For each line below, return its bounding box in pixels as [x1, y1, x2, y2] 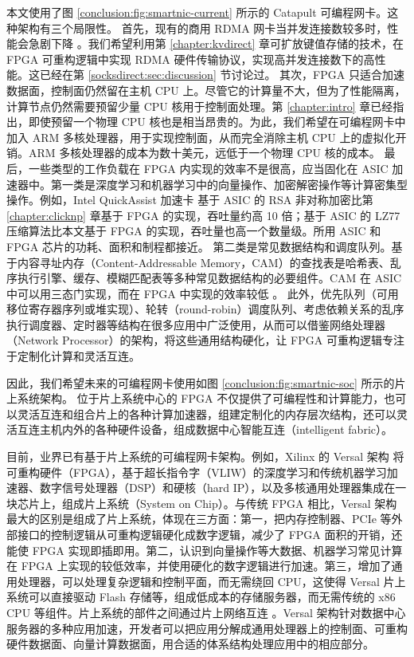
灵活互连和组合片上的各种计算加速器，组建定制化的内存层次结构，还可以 [17, 405, 396, 422]
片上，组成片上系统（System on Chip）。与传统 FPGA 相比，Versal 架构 [28, 494, 397, 511]
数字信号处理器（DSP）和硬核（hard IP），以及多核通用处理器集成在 [39, 479, 396, 496]
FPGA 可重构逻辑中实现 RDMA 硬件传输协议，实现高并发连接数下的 [6, 50, 364, 67]
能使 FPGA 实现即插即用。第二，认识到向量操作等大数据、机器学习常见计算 [6, 541, 403, 558]
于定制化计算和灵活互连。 [6, 348, 140, 364]
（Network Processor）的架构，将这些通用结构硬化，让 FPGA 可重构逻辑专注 [6, 332, 404, 348]
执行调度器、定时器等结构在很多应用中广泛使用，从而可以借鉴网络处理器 [6, 316, 385, 332]
